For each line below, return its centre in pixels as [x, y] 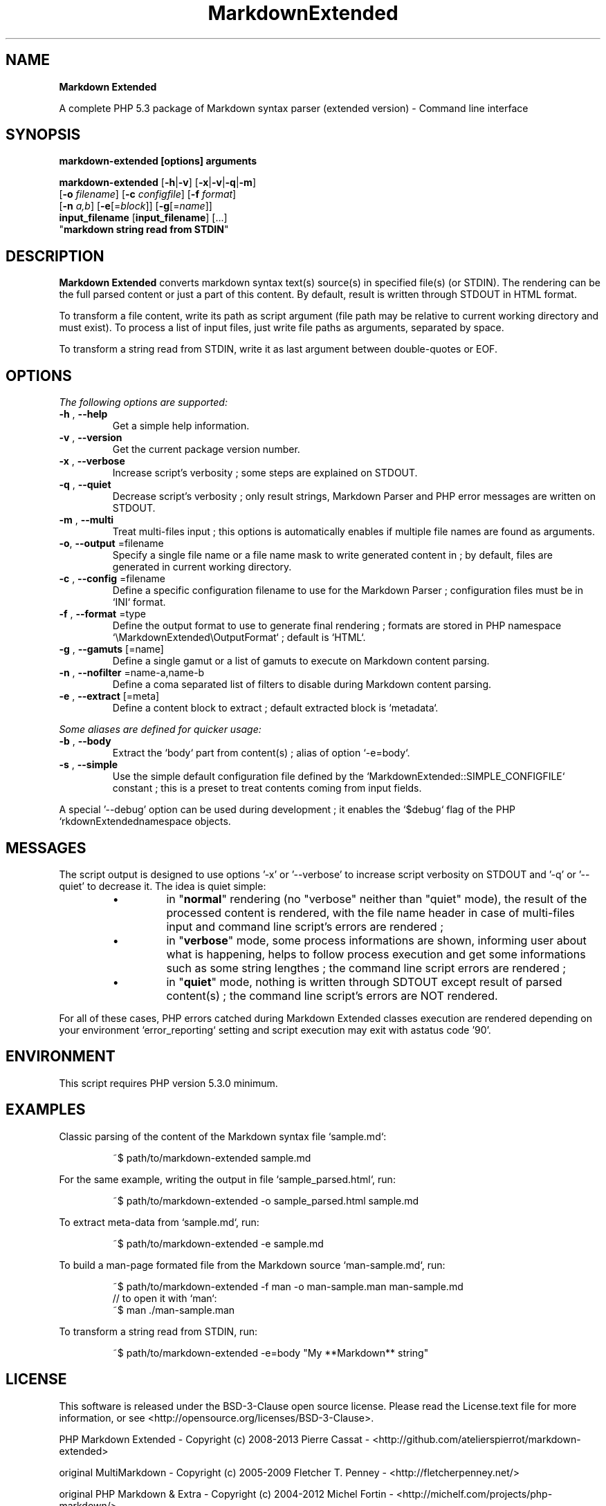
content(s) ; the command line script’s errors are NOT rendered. [332, 995]
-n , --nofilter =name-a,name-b [132, 673]
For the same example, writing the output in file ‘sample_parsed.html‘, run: [227, 1179]
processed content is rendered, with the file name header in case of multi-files [370, 912]
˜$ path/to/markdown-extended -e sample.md [218, 1243]
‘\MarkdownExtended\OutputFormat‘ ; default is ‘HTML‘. [239, 638]
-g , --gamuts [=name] [111, 649]
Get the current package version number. [206, 449]
